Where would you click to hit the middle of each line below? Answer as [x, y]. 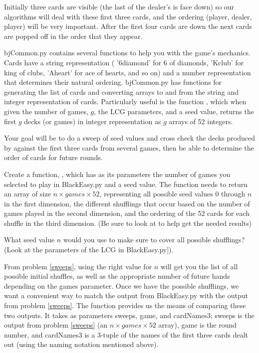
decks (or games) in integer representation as [93, 121]
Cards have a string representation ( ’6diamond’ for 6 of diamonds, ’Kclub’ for [124, 62]
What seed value [29, 240]
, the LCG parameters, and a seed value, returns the [174, 111]
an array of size [27, 194]
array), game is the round [198, 325]
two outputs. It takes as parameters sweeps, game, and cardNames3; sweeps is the [129, 315]
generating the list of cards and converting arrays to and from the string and [121, 91]
